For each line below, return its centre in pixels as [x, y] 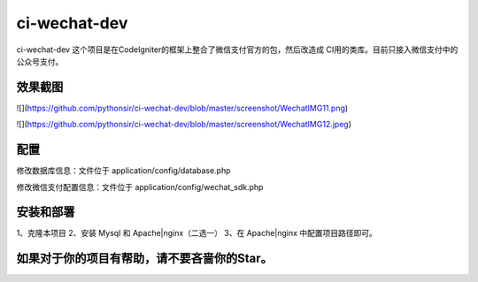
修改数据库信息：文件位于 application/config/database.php [123, 171]
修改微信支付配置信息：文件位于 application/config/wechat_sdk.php [140, 187]
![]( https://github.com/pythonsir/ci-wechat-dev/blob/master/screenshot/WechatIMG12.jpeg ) [184, 125]
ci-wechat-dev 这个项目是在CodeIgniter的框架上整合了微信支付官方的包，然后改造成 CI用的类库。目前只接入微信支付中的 [237, 50]
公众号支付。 [40, 61]
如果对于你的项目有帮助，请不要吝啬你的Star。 [145, 259]
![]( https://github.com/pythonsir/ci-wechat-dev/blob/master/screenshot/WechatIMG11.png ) [182, 108]
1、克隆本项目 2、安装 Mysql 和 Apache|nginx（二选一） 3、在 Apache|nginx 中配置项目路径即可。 [197, 233]
